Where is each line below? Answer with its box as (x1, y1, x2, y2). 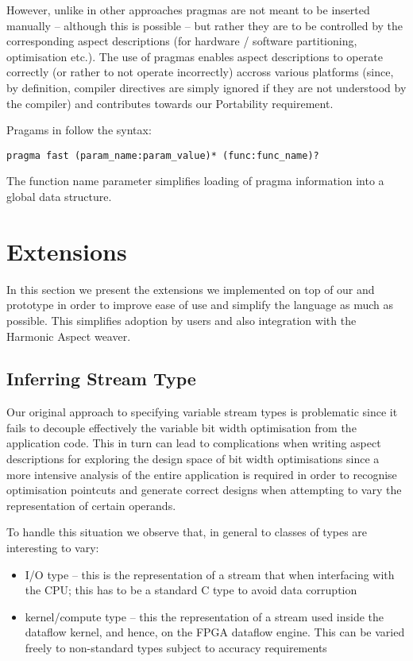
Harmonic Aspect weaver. (6, 327, 131, 344)
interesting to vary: (6, 539, 99, 556)
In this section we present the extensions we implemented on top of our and (6, 280, 375, 297)
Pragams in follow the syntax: (6, 122, 152, 138)
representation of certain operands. (6, 497, 176, 513)
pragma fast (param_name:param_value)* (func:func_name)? (6, 149, 319, 161)
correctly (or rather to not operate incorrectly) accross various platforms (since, (6, 64, 394, 80)
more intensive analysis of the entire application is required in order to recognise (6, 466, 397, 482)
